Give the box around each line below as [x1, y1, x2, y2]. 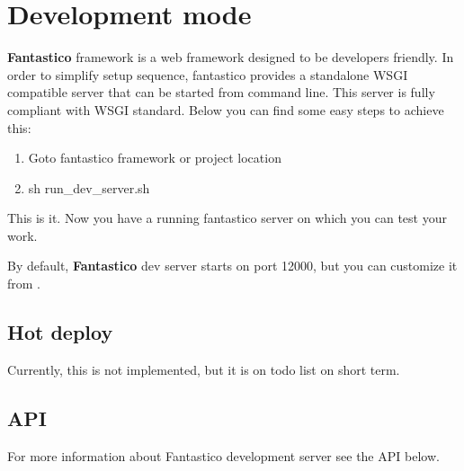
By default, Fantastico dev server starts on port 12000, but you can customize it [7, 256, 458, 275]
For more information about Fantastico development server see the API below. [7, 446, 440, 465]
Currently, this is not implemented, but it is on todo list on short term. [7, 360, 400, 378]
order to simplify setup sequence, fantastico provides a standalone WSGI [7, 65, 408, 84]
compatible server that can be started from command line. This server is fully [7, 83, 435, 102]
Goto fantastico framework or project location [28, 148, 281, 167]
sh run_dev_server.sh [28, 178, 150, 197]
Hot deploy [7, 318, 113, 346]
